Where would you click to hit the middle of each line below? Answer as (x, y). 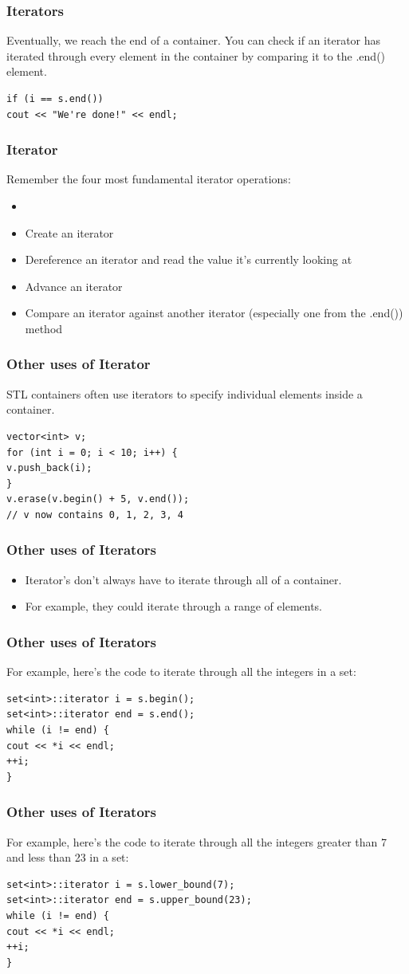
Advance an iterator (74, 286)
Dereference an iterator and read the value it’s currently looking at (189, 259)
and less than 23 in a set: (68, 857)
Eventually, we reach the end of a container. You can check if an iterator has (194, 40)
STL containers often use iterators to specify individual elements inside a (185, 393)
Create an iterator (69, 232)
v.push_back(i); (49, 468)
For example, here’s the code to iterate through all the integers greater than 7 (197, 841)
